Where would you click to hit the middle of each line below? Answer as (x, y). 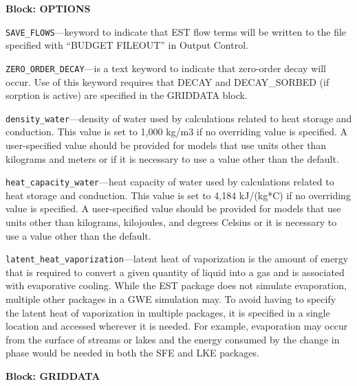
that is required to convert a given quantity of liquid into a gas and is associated (175, 272)
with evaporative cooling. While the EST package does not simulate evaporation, (176, 285)
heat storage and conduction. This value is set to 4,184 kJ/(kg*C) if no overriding (178, 195)
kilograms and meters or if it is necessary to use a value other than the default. (172, 158)
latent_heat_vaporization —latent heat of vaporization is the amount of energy (177, 259)
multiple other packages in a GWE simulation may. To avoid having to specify (171, 299)
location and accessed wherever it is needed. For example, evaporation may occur (177, 326)
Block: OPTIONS (48, 8)
